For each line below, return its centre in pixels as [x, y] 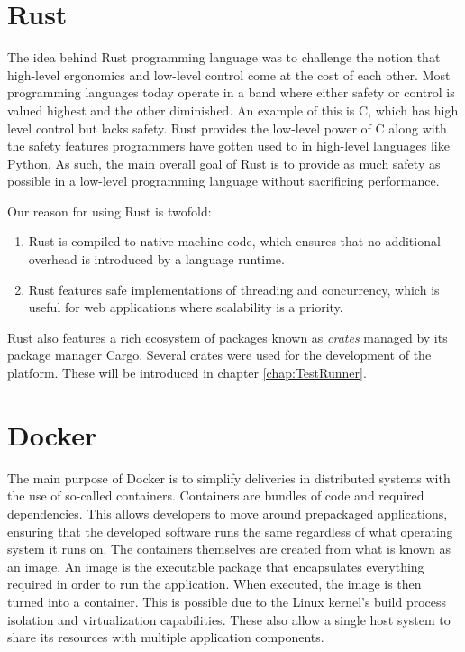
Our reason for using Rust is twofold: [109, 211]
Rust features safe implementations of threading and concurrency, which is [234, 289]
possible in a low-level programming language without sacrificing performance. [223, 181]
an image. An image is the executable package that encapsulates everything [216, 566]
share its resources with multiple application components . [166, 637]
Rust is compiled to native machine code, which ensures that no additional [234, 241]
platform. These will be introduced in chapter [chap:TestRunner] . [187, 373]
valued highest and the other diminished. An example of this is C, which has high [233, 110]
